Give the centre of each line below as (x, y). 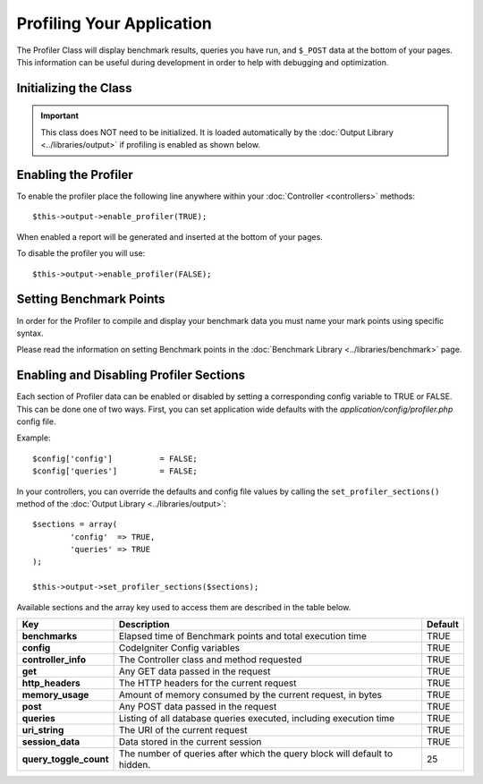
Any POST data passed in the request (198, 707)
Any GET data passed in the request (195, 671)
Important (60, 115)
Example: (34, 438)
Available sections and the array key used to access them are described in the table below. (184, 607)
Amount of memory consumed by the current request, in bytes (250, 695)
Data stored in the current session (190, 742)
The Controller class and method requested (210, 660)
